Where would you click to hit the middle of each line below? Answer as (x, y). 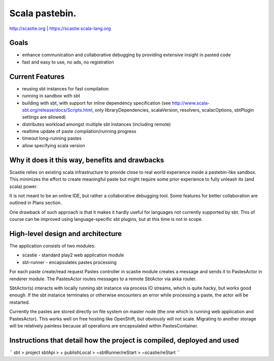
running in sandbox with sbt (51, 96)
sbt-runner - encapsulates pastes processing (69, 262)
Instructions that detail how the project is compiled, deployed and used (124, 340)
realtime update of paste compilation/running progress (79, 132)
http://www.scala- (191, 103)
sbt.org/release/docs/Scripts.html (57, 110)
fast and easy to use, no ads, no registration (68, 62)
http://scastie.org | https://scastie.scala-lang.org (60, 28)
